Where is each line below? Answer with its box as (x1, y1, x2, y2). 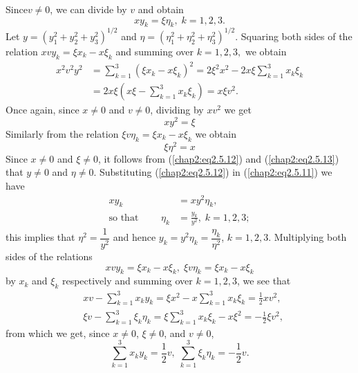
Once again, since (6, 102, 79, 117)
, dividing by (150, 102, 204, 117)
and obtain (138, 2, 184, 16)
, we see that (236, 273, 291, 288)
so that (109, 212, 139, 223)
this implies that (6, 230, 75, 244)
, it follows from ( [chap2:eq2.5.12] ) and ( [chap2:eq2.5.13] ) (97, 151, 339, 165)
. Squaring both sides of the (235, 28, 352, 43)
